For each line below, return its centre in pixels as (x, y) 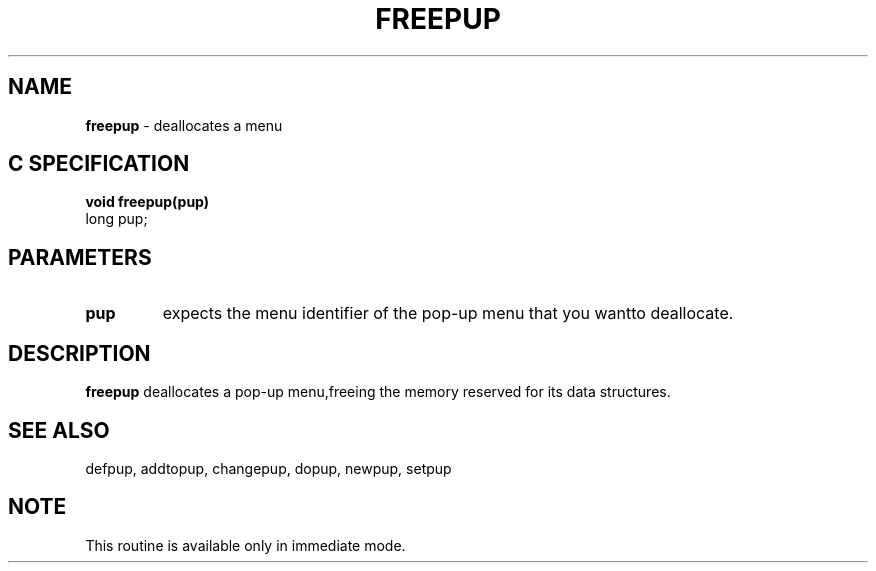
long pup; (116, 219)
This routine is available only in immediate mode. (245, 545)
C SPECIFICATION (99, 164)
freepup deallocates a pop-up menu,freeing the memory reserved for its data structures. (378, 392)
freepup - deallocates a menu (184, 125)
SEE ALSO (59, 430)
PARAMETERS (80, 257)
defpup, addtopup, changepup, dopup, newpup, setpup (268, 468)
